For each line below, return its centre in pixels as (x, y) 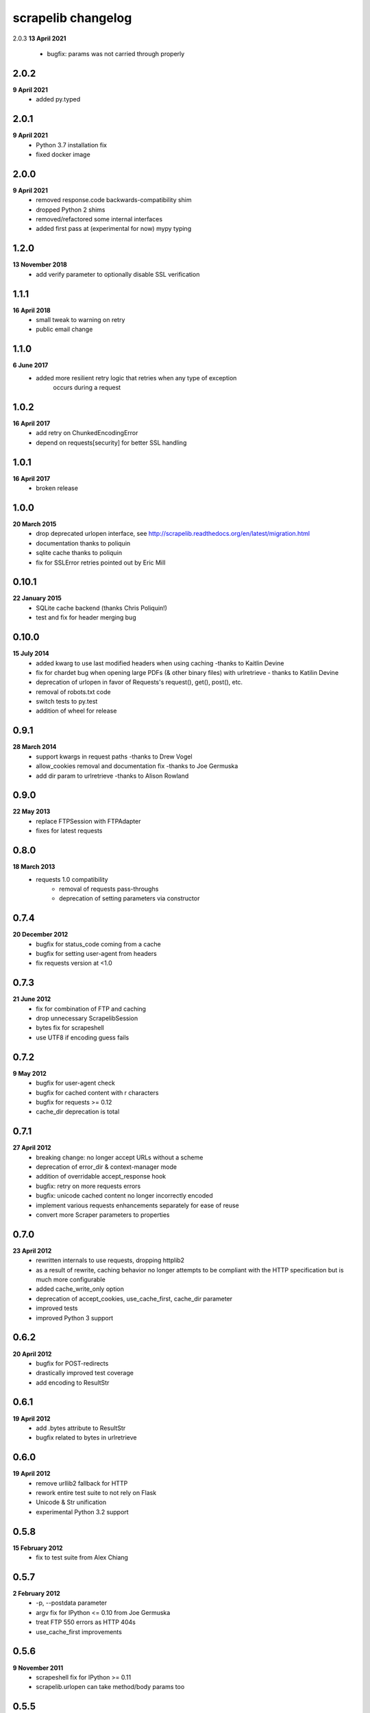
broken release (57, 488)
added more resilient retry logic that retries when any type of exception (136, 378)
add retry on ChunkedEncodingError (87, 433)
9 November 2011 (38, 1668)
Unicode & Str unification (71, 1502)
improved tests (57, 1308)
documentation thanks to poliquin (83, 543)
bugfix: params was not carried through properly (116, 53)
